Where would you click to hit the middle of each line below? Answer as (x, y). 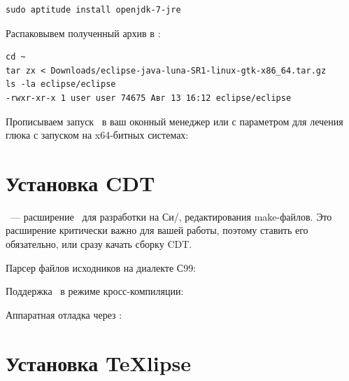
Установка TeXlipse (99, 362)
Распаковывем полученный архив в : (83, 33)
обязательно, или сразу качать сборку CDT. (99, 244)
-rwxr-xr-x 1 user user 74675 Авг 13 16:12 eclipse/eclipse (149, 98)
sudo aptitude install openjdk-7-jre (93, 10)
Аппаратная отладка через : (64, 314)
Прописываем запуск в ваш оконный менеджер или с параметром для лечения (174, 121)
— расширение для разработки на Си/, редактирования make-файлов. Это (171, 216)
